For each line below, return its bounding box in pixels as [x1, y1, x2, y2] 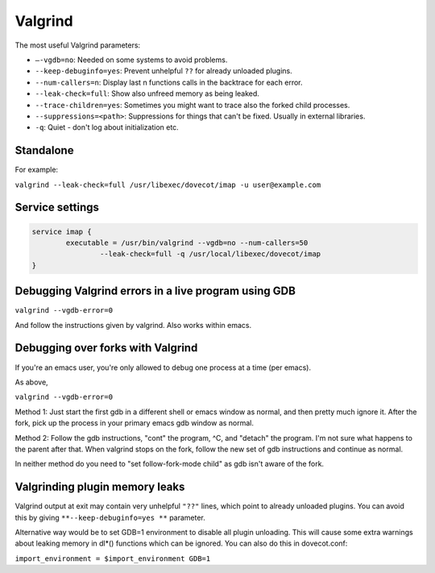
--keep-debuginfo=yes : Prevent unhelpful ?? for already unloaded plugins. [35, 66, 293, 76]
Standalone [14, 143, 74, 157]
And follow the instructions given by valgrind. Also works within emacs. [14, 320, 252, 330]
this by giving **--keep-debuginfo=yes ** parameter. [14, 513, 205, 522]
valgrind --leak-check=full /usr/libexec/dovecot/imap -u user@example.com [14, 180, 321, 189]
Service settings [14, 201, 100, 214]
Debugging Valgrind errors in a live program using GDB [14, 284, 296, 298]
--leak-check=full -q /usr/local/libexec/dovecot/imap [99, 250, 321, 259]
